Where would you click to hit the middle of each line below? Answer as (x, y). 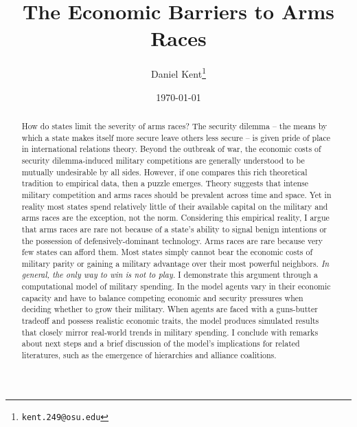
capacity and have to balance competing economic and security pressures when (162, 297)
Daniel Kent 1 (178, 73)
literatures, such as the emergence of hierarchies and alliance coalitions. (149, 355)
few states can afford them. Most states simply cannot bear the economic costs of (167, 252)
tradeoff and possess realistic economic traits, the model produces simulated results (170, 321)
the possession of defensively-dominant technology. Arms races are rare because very (172, 240)
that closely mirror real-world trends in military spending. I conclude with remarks (170, 332)
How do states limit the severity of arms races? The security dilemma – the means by (174, 125)
